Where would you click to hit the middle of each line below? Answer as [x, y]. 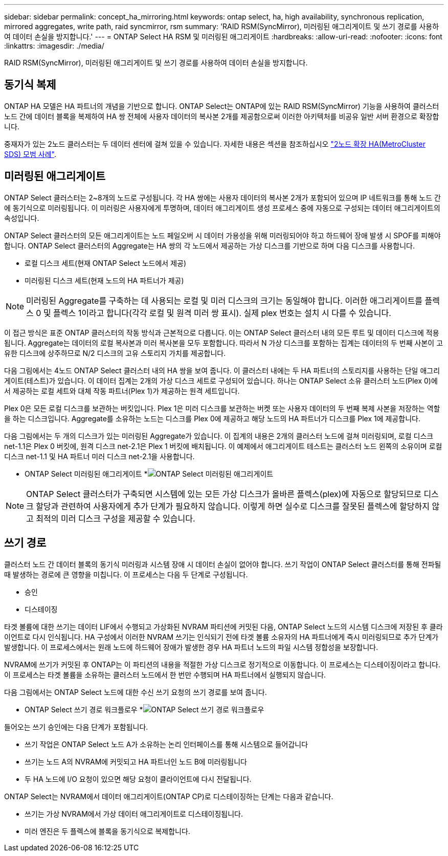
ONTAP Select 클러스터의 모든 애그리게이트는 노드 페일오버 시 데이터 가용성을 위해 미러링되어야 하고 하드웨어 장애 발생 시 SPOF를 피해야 [222, 235]
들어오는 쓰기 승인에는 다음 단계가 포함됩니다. [76, 727]
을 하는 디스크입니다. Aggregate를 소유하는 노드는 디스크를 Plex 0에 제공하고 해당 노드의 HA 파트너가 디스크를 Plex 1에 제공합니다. [212, 418]
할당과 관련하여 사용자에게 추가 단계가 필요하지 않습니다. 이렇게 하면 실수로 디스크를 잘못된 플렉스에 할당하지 [233, 506]
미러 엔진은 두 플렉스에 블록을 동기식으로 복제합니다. [107, 831]
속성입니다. [22, 218]
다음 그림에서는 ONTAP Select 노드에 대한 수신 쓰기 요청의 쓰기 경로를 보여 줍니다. [136, 692]
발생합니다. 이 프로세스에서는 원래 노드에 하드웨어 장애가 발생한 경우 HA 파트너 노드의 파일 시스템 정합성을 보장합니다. [191, 647]
